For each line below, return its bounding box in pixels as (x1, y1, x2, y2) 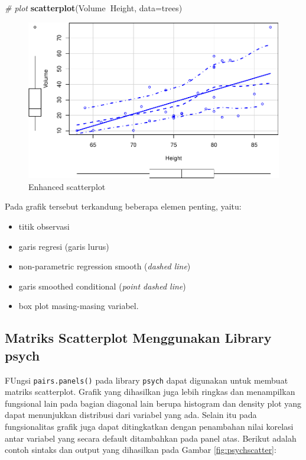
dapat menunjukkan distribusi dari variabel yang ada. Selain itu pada (5, 408, 257, 421)
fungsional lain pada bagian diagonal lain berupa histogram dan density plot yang (5, 397, 302, 409)
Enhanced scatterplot (28, 180, 106, 192)
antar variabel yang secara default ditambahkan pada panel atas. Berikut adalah (5, 432, 297, 444)
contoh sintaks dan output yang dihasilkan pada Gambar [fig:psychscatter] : (5, 443, 276, 456)
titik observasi (18, 220, 70, 232)
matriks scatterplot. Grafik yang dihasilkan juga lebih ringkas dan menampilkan (5, 385, 295, 398)
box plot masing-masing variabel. (18, 300, 139, 312)
